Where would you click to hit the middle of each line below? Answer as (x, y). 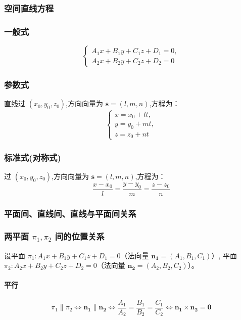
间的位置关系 (80, 236)
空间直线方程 (29, 8)
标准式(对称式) (33, 157)
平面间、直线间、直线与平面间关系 (70, 213)
